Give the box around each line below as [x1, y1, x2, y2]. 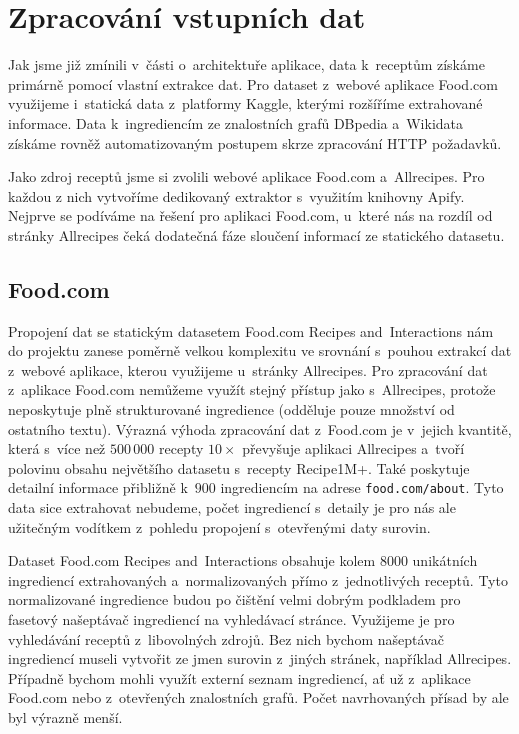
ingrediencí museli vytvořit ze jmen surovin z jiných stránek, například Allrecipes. [8, 648, 512, 669]
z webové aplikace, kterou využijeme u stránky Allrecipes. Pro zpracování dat [8, 359, 488, 380]
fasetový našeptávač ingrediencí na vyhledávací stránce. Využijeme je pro [8, 609, 455, 630]
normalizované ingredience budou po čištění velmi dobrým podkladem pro [8, 589, 461, 610]
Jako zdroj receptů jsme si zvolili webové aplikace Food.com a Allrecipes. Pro [8, 166, 485, 187]
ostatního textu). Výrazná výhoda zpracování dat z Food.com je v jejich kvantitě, [8, 418, 512, 439]
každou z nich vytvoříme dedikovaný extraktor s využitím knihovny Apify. [8, 185, 465, 206]
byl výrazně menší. [8, 707, 123, 728]
